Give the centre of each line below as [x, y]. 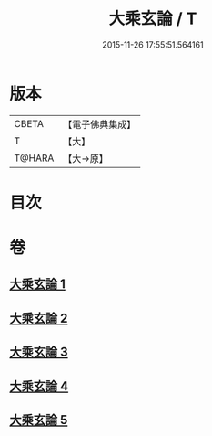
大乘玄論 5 [39, 420]
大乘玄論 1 [38, 284]
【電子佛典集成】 [100, 124]
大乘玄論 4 [39, 386]
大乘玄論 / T [153, 19]
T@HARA [34, 158]
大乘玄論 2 [39, 318]
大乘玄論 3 [39, 352]
